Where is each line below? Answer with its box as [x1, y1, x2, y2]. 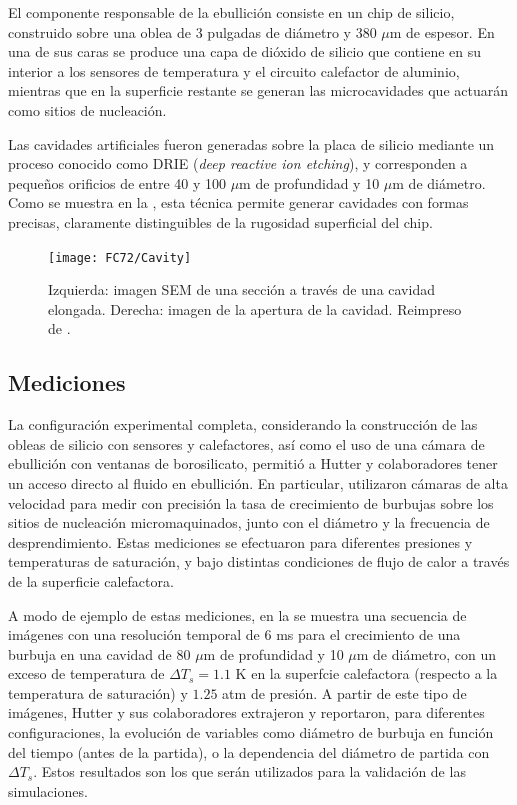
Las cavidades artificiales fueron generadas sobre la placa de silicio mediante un [8, 133, 495, 154]
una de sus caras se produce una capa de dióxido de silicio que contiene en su [8, 41, 482, 62]
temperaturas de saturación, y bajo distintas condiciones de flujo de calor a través [8, 551, 510, 572]
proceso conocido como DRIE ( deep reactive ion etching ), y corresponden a [8, 153, 468, 174]
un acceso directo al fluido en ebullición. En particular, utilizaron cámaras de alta [8, 472, 508, 493]
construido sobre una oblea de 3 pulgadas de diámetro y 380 [8, 21, 377, 42]
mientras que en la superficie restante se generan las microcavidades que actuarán [8, 80, 508, 101]
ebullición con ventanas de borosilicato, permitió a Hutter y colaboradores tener [8, 453, 498, 474]
